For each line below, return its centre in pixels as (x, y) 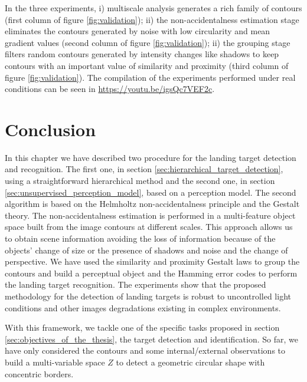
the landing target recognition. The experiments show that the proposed (135, 284)
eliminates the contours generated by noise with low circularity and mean (138, 31)
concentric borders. (39, 373)
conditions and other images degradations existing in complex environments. (143, 307)
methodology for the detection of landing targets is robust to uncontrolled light (148, 296)
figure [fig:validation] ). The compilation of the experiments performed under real (150, 77)
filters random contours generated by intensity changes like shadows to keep (142, 54)
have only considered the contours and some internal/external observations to (145, 350)
